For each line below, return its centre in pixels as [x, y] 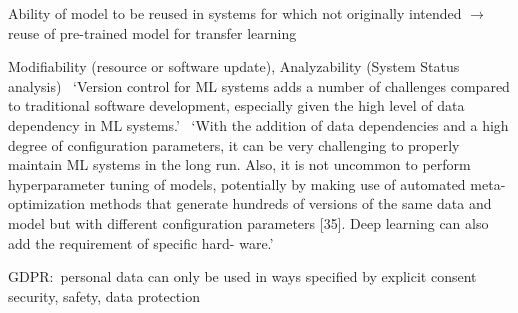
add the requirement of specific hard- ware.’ [141, 242]
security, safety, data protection [104, 295]
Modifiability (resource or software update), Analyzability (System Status [234, 66]
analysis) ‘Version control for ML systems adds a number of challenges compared [259, 85]
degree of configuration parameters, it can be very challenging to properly [234, 144]
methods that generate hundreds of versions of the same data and [290, 203]
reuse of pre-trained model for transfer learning [152, 32]
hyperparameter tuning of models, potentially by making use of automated [237, 183]
